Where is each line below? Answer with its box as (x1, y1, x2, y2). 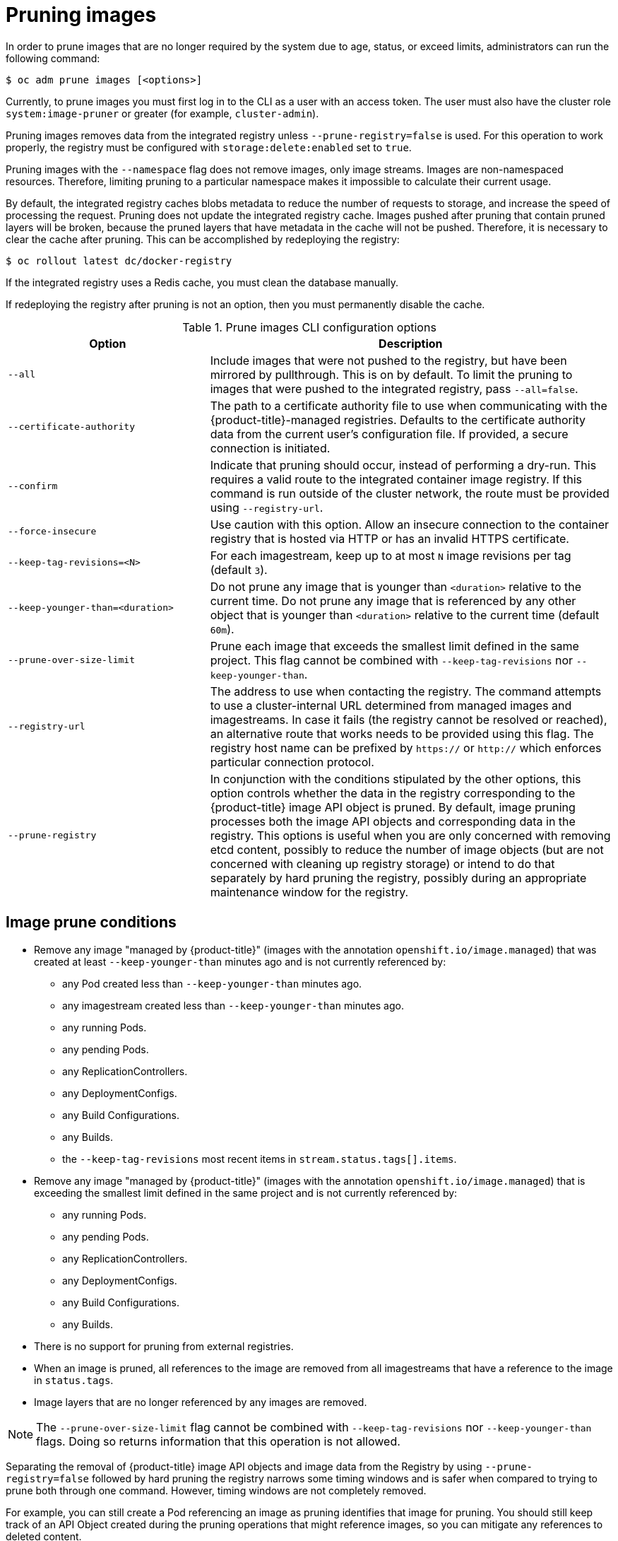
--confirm (8, 481, 58, 492)
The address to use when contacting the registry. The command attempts (210, 684, 602, 698)
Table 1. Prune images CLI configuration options (182, 320, 436, 334)
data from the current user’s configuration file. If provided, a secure (210, 426, 569, 441)
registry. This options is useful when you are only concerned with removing (210, 828, 611, 843)
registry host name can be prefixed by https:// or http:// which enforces (210, 740, 602, 755)
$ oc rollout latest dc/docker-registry (6, 254, 232, 266)
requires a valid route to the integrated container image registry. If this (210, 471, 583, 486)
